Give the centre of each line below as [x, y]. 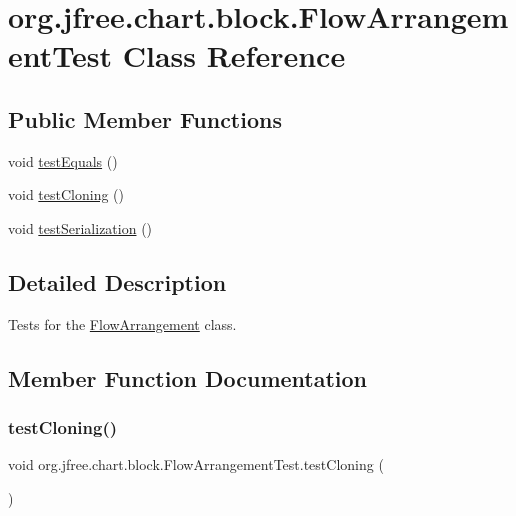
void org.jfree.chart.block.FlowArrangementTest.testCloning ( [196, 464]
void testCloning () [66, 194]
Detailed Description [117, 281]
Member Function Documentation [188, 377]
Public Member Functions [145, 118]
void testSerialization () [80, 227]
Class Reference [234, 55]
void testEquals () [63, 160]
